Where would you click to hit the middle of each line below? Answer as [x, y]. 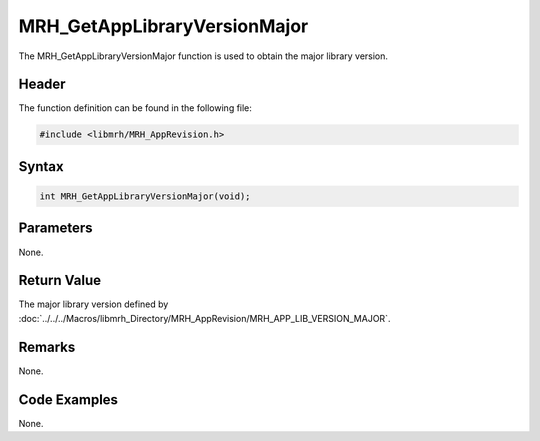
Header [42, 84]
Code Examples [68, 399]
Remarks [47, 346]
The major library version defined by [93, 304]
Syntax [41, 166]
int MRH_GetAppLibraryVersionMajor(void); [145, 196]
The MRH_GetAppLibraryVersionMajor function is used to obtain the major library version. [203, 56]
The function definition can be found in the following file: [135, 108]
